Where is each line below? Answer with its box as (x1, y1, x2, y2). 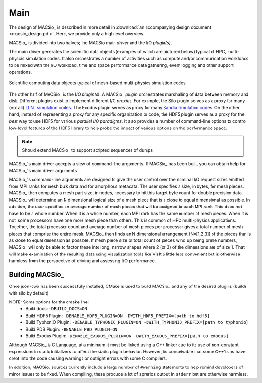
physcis (9, 56, 25, 62)
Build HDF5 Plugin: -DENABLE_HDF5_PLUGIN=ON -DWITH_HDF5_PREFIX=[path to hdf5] (25, 313, 210, 319)
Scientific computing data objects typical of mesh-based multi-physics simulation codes (9, 80, 186, 86)
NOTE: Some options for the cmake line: (9, 299, 89, 305)
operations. (9, 69, 32, 75)
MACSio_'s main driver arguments (9, 168, 77, 174)
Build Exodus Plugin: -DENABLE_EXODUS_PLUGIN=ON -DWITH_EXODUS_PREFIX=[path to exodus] (25, 333, 229, 339)
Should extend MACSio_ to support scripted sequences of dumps (22, 147, 153, 153)
